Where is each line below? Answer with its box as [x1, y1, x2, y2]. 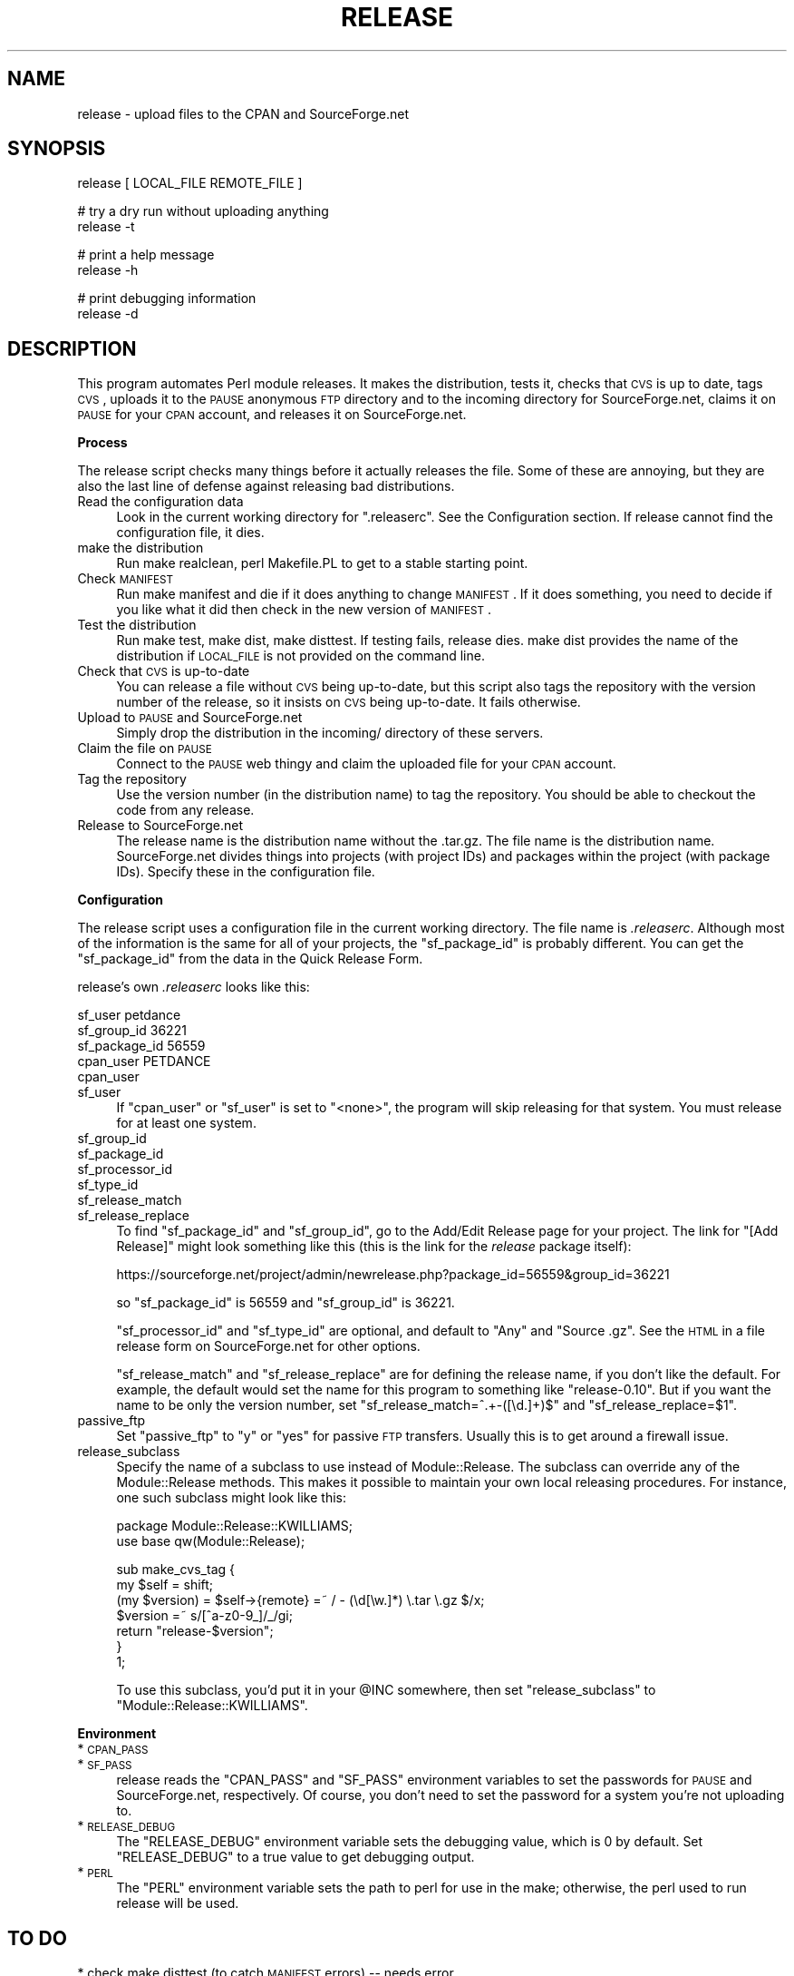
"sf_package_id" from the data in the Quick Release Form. [77, 951, 423, 967]
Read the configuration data [77, 494, 244, 510]
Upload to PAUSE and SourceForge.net [77, 709, 303, 726]
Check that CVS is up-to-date [77, 663, 250, 680]
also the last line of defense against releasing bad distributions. [77, 478, 455, 494]
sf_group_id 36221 [77, 1022, 187, 1039]
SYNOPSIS [7, 137, 106, 161]
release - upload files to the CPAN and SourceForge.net [77, 105, 410, 122]
